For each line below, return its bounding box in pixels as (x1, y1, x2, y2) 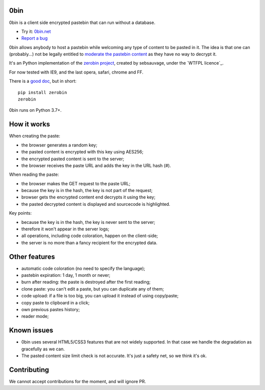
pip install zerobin (18, 90, 67, 95)
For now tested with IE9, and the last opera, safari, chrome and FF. (9, 69, 143, 75)
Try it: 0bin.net (21, 28, 51, 34)
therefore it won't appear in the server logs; (21, 226, 109, 232)
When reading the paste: (9, 171, 59, 177)
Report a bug (21, 35, 48, 41)
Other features (9, 252, 55, 261)
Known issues (9, 326, 53, 335)
